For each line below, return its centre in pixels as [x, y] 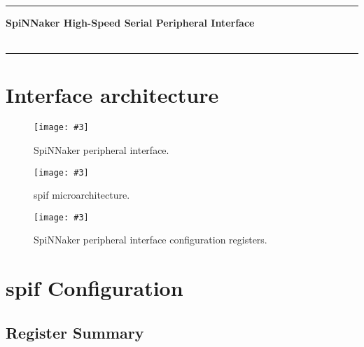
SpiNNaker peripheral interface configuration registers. [150, 240]
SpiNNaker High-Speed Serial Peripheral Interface [130, 22]
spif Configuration [94, 288]
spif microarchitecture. [82, 195]
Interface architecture [112, 95]
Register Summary [75, 332]
